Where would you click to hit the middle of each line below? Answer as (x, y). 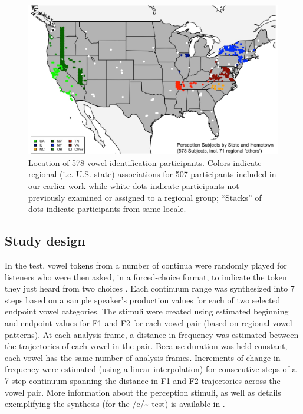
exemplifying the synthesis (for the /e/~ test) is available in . (115, 404)
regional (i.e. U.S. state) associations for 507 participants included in (152, 174)
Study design (45, 241)
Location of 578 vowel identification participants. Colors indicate (145, 162)
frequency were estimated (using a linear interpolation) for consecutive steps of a (151, 369)
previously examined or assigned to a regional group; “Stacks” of (145, 197)
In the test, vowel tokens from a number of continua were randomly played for (146, 265)
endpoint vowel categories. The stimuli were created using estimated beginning (147, 311)
